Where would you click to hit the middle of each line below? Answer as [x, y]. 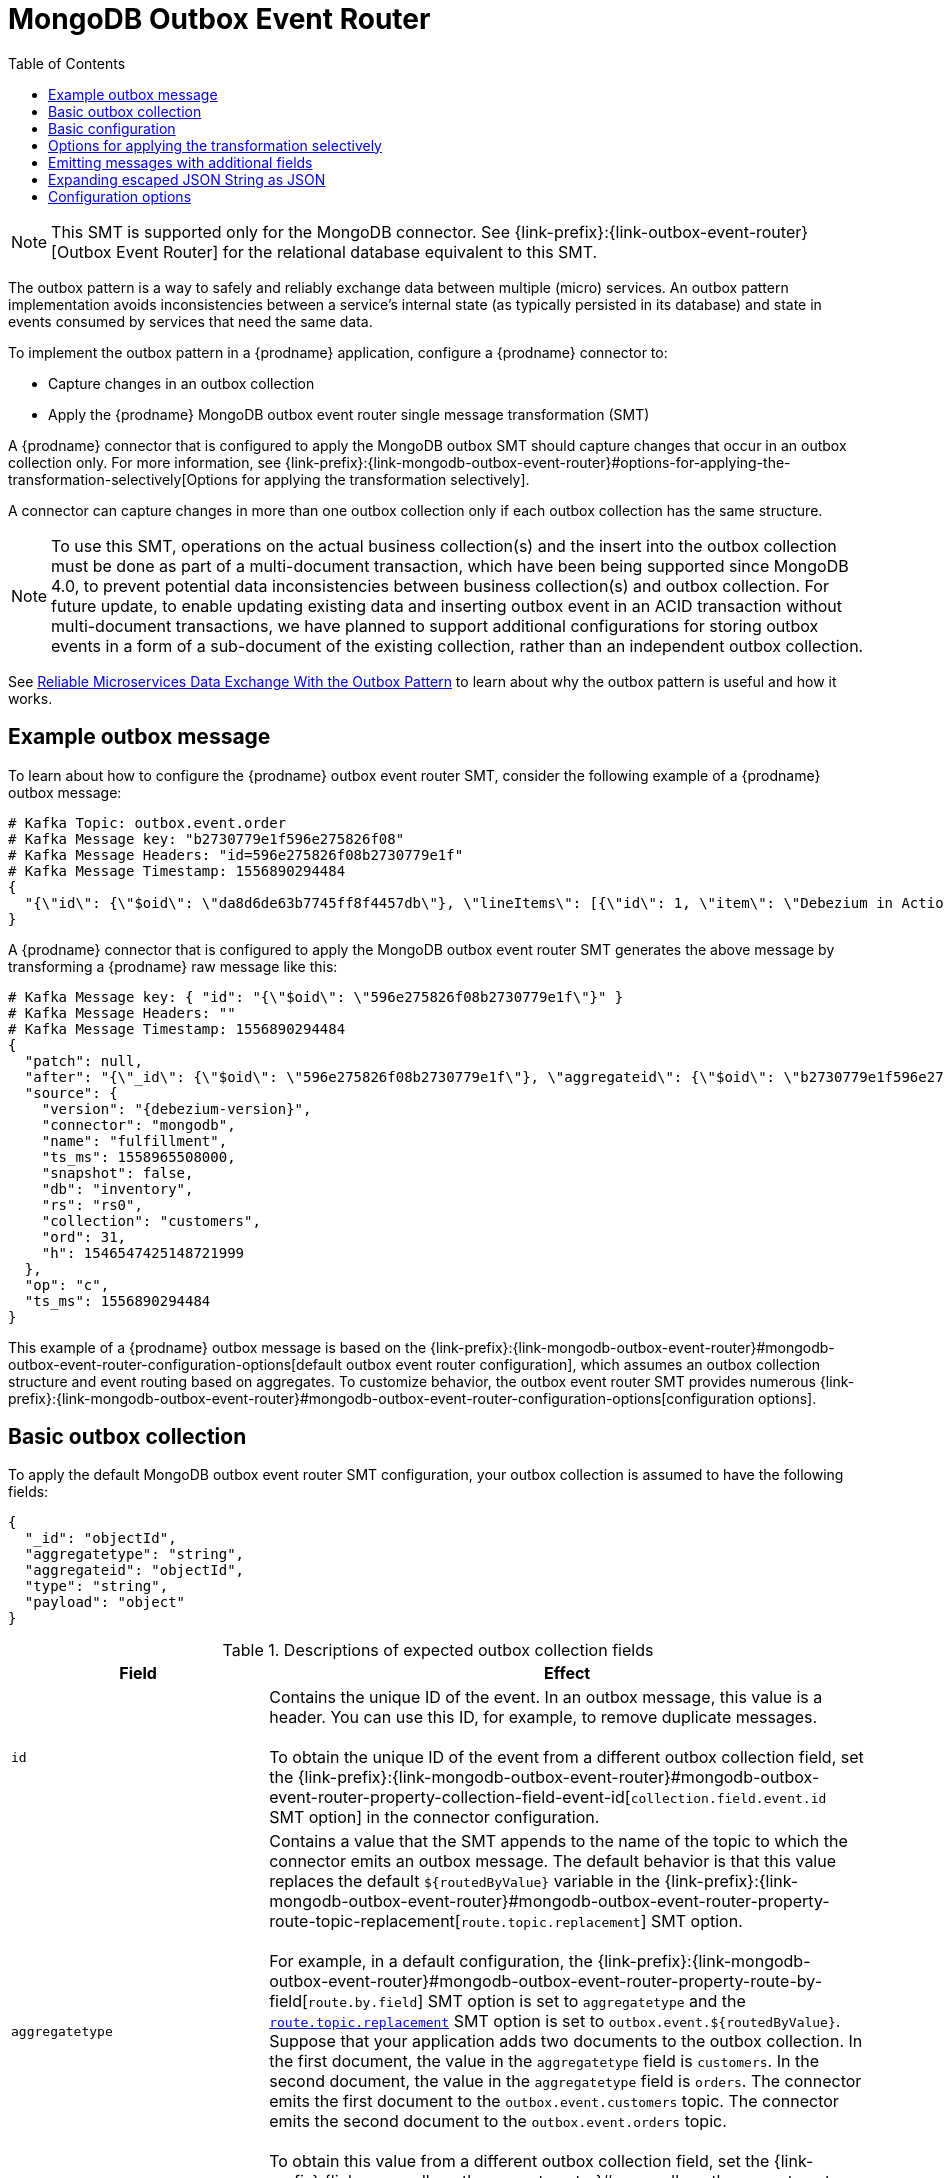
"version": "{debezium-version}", [176, 1108]
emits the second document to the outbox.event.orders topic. [498, 2121]
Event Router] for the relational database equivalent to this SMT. [357, 251]
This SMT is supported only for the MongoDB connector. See [280, 231]
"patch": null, [83, 1060]
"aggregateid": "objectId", [134, 1570]
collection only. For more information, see [145, 462]
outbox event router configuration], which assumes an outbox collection [583, 1364]
